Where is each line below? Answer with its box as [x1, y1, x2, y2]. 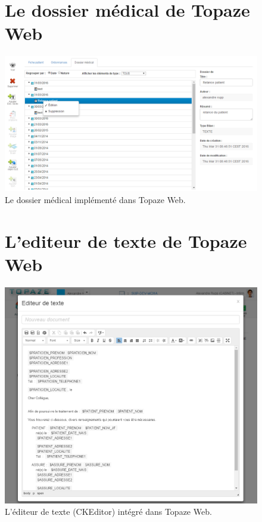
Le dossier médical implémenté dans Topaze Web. [5, 193, 186, 205]
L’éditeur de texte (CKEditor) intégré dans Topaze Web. [5, 505, 212, 518]
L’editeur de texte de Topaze [5, 228, 247, 253]
